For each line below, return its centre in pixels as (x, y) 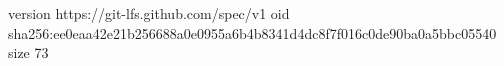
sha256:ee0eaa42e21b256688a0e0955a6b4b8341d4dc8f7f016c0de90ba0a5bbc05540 (252, 32)
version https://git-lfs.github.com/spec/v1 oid (149, 13)
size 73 (28, 52)
